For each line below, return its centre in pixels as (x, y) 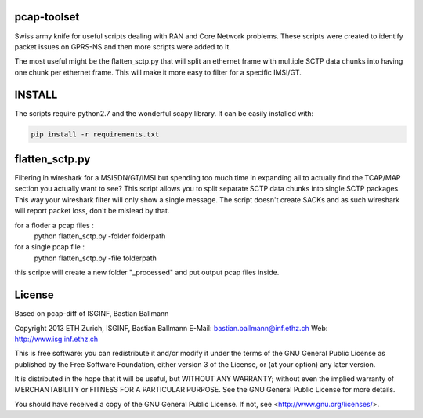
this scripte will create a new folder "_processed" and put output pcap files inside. (147, 273)
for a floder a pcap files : (54, 225)
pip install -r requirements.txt (95, 134)
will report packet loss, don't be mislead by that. (92, 211)
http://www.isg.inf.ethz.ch (56, 339)
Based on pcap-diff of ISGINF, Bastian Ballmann (92, 314)
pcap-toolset (47, 17)
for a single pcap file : (50, 247)
